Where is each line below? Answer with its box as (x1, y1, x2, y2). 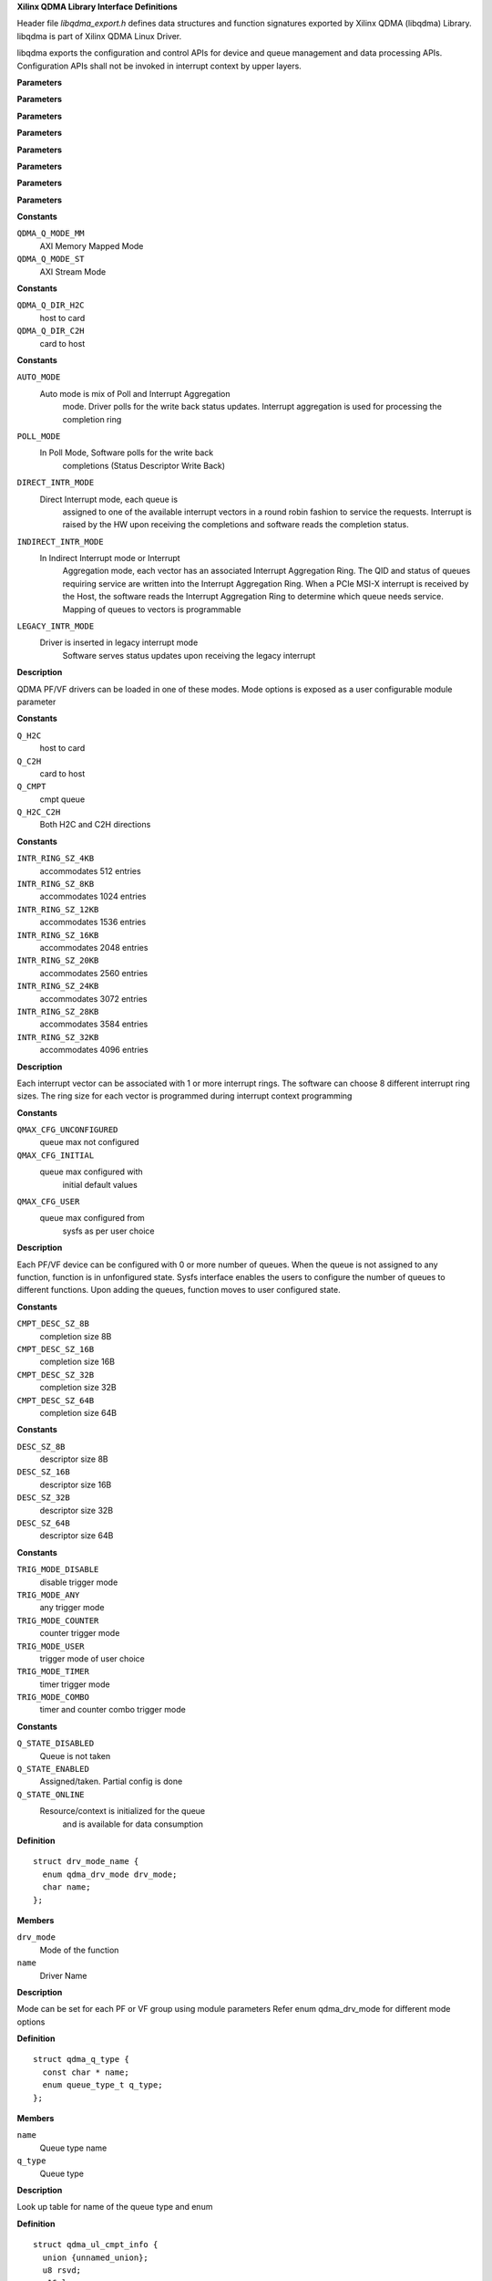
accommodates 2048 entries (39, 943, 149, 953)
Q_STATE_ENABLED (16, 1764, 90, 1775)
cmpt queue (39, 794, 86, 805)
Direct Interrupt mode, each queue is (39, 494, 178, 505)
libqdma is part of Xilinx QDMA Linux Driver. (16, 30, 182, 41)
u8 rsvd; (42, 2265, 82, 2276)
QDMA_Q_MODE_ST (16, 254, 86, 265)
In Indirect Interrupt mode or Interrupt (39, 553, 181, 564)
